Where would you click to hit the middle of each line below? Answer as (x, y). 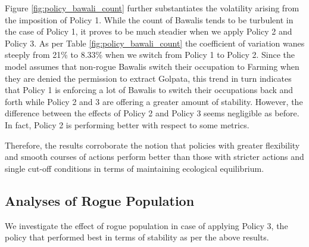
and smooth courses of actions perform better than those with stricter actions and (154, 157)
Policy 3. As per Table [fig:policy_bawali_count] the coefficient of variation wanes (155, 43)
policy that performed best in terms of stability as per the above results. (137, 237)
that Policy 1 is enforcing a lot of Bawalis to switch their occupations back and (149, 90)
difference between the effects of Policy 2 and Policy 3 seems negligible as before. (152, 113)
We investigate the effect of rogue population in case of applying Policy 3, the (146, 225)
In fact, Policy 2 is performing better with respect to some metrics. (127, 124)
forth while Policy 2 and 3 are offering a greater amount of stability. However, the (154, 101)
